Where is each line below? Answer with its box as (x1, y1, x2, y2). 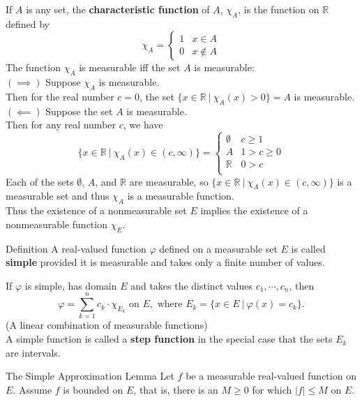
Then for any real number (6, 117, 116, 132)
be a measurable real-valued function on (186, 368, 356, 383)
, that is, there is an (133, 382, 218, 396)
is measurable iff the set (79, 60, 181, 75)
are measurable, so (129, 174, 209, 188)
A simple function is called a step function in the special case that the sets (6, 332, 333, 346)
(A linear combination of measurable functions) (6, 318, 208, 332)
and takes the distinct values (130, 278, 252, 292)
